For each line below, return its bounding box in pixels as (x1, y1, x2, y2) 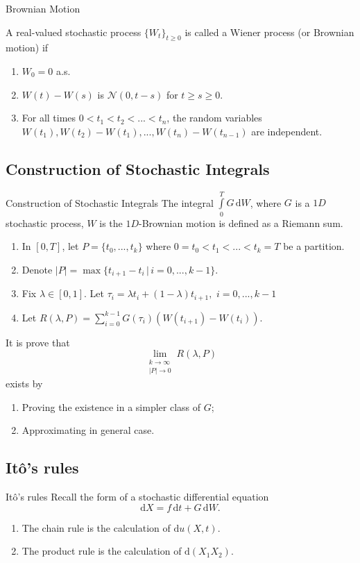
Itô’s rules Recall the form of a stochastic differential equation (6, 489, 269, 504)
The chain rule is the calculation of (22, 520, 171, 535)
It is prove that (6, 335, 70, 349)
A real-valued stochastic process (6, 24, 142, 39)
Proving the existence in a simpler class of (22, 399, 201, 414)
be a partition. (283, 239, 345, 253)
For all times (22, 110, 76, 125)
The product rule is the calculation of (22, 544, 182, 558)
